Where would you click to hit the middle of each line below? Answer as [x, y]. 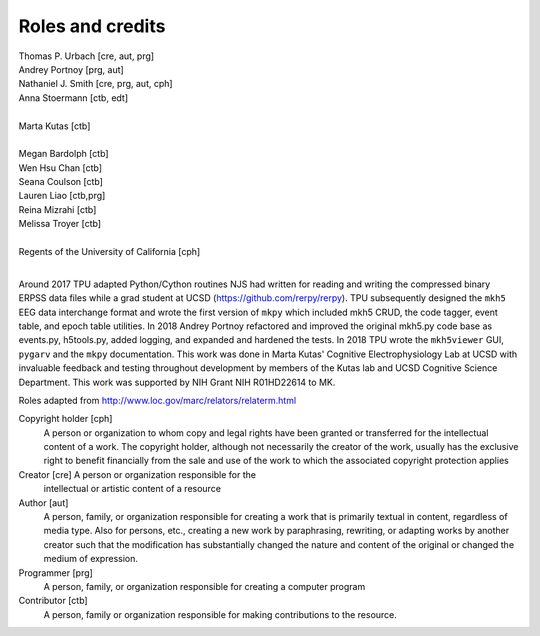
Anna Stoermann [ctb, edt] [73, 97]
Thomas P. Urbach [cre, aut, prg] [86, 56]
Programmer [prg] [56, 572]
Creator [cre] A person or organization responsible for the [137, 474]
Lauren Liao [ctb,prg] [62, 196]
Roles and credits [92, 26]
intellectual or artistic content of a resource [132, 489]
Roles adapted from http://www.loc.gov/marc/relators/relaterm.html [157, 400]
